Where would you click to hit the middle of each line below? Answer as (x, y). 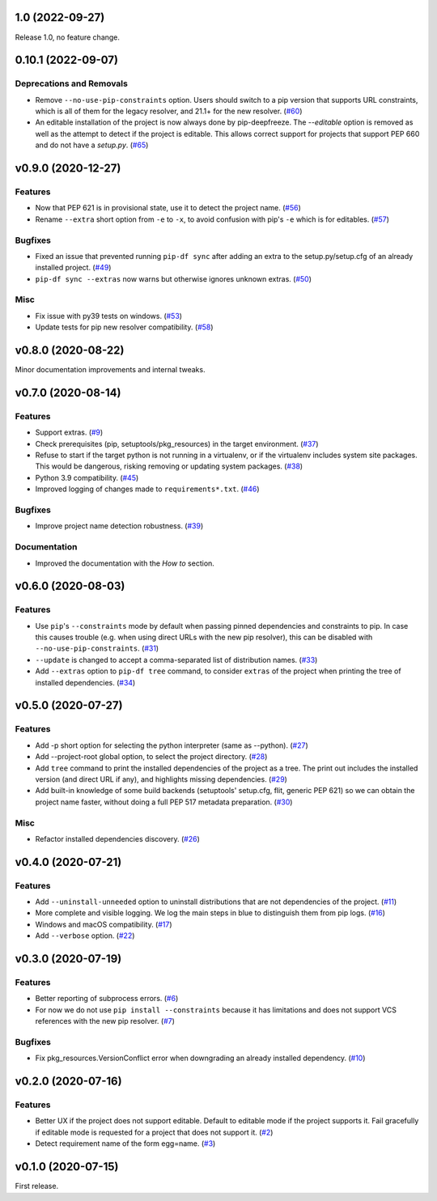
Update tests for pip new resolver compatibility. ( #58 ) (124, 327)
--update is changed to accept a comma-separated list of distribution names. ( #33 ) (176, 660)
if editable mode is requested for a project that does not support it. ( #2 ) (154, 1132)
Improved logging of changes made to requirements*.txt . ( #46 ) (147, 489)
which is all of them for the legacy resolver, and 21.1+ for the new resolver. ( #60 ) (169, 111)
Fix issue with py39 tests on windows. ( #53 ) (108, 316)
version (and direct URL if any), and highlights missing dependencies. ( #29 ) (161, 779)
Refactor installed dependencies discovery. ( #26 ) (117, 838)
